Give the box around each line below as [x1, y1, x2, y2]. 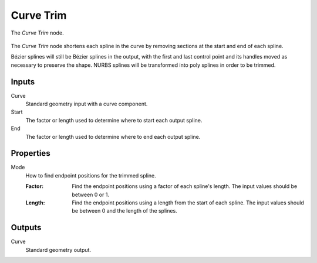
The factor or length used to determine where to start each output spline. [25, 117, 203, 124]
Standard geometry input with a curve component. [25, 100, 148, 108]
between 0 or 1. [72, 191, 110, 198]
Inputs [11, 77, 35, 87]
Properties [11, 148, 50, 158]
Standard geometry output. [25, 246, 91, 253]
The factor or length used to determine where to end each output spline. [25, 133, 201, 140]
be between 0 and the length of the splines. [72, 207, 177, 214]
